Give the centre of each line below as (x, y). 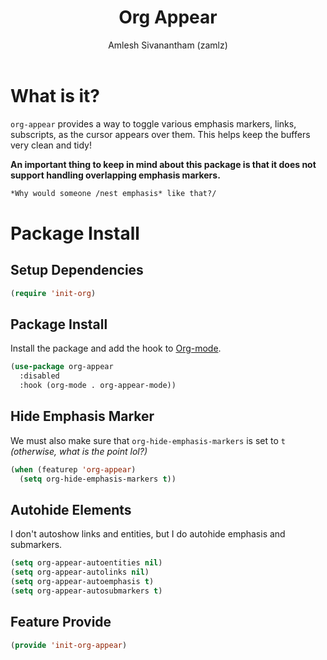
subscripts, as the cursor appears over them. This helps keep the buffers (160, 134)
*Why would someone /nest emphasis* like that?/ (113, 193)
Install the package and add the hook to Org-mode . (116, 348)
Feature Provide (61, 622)
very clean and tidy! (51, 145)
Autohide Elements (71, 509)
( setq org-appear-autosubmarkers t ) (86, 591)
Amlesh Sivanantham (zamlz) (168, 45)
